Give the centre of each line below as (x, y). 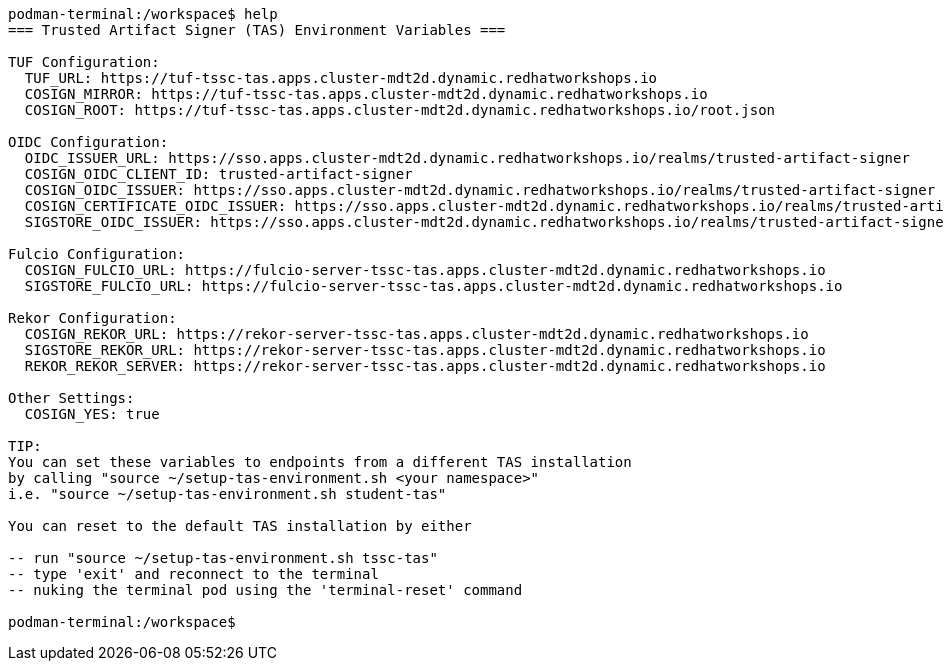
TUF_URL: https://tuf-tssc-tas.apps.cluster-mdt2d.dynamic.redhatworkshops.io (341, 78)
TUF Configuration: (84, 62)
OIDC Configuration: (88, 142)
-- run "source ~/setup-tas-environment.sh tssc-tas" (223, 558)
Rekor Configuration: (92, 318)
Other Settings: (71, 398)
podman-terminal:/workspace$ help (143, 14)
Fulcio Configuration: (97, 254)
